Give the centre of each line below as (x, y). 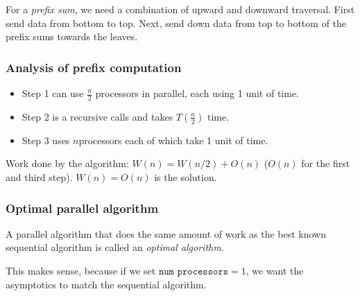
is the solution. (186, 177)
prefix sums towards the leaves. (72, 36)
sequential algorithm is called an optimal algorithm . (115, 247)
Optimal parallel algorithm (82, 208)
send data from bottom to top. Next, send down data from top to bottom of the (176, 23)
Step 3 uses (46, 140)
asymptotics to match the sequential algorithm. (106, 284)
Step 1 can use (53, 93)
